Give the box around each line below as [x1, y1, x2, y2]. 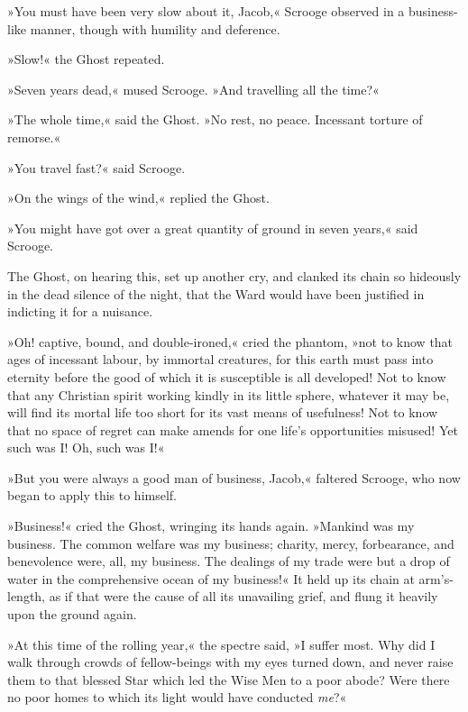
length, [7, 587, 46, 606]
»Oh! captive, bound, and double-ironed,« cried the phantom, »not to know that [7, 332, 454, 351]
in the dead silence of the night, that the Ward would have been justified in [7, 284, 425, 303]
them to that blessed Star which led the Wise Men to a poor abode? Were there [7, 670, 450, 689]
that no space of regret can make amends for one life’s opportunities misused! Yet [7, 420, 458, 439]
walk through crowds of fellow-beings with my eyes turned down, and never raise [7, 653, 454, 671]
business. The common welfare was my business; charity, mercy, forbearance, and [7, 534, 454, 552]
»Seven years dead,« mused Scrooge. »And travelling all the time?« [7, 79, 380, 98]
